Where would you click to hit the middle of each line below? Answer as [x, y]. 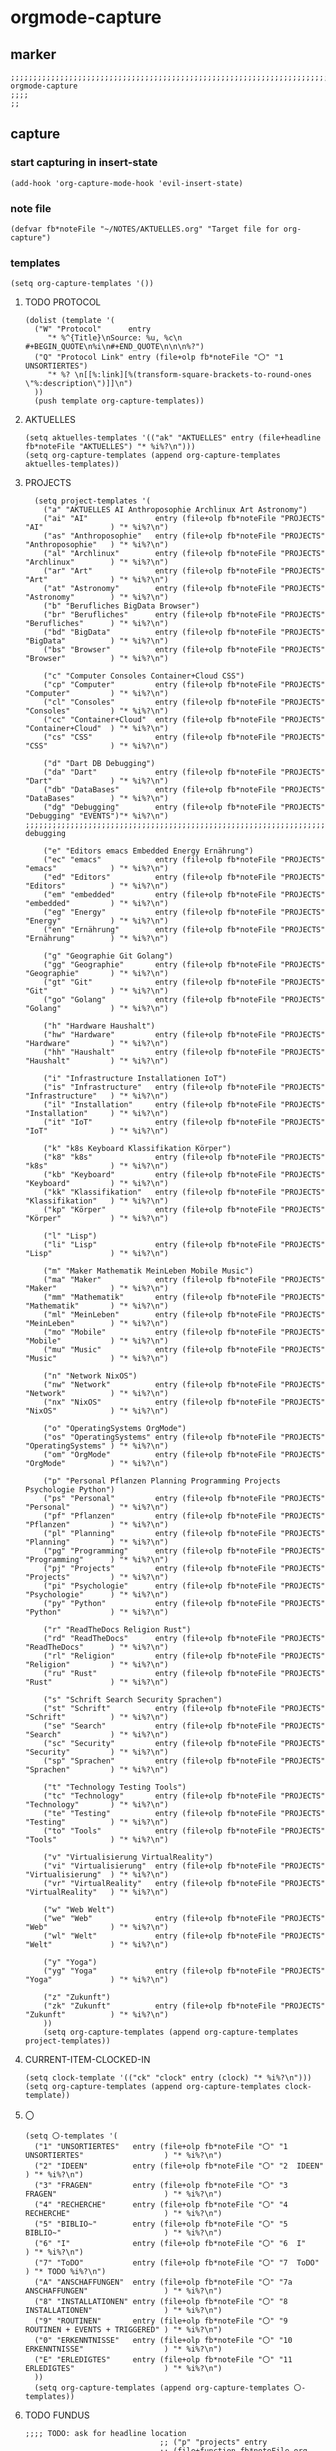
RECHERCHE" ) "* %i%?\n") [123, 2214]
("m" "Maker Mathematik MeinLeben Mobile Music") [148, 1271]
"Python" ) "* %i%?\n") [96, 1612]
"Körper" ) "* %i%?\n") [96, 1219]
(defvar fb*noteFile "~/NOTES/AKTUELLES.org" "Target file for [145, 229]
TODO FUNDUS [57, 2415]
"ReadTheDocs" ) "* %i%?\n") [96, 1647]
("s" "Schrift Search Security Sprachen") [133, 1700]
